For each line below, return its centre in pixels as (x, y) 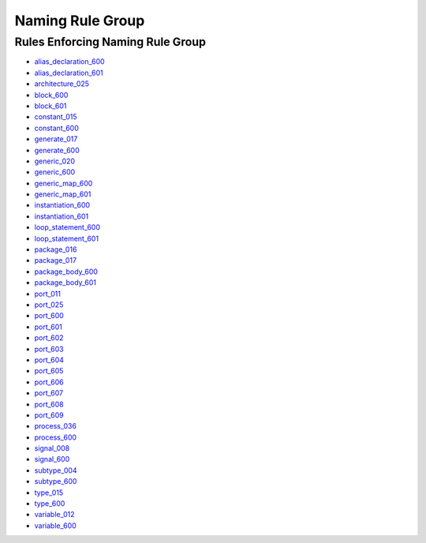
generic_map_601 (63, 194)
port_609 (49, 415)
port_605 (49, 371)
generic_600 (55, 172)
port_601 (48, 327)
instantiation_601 (62, 216)
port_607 (49, 393)
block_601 (50, 106)
